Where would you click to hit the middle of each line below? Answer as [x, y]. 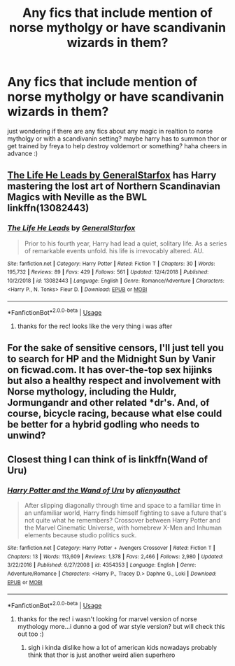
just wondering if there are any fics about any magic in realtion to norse [110, 131]
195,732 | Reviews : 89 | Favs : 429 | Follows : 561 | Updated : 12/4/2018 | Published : [108, 272]
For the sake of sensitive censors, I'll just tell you [116, 348]
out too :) [30, 634]
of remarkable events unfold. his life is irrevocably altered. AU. [114, 250]
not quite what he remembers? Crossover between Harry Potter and [122, 520]
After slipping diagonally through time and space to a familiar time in [123, 505]
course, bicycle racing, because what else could [115, 414]
